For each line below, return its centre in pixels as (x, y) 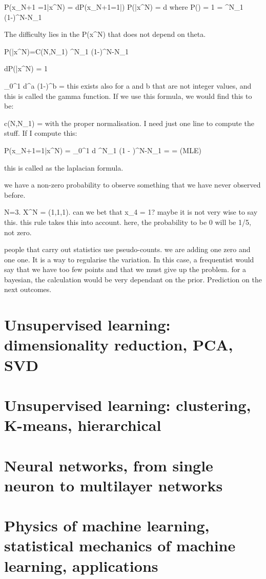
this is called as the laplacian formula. (64, 167)
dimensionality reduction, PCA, (119, 345)
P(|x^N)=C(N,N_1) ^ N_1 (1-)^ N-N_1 (66, 51)
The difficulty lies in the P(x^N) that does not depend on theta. (105, 34)
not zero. (18, 232)
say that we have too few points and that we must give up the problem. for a (125, 269)
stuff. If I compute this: (41, 133)
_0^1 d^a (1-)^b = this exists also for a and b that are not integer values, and (128, 85)
